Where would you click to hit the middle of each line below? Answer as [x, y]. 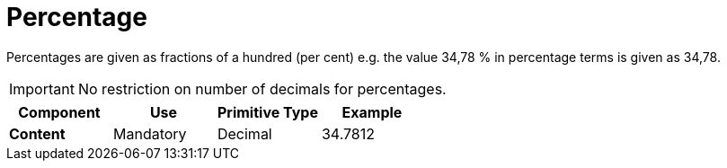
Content [37, 133]
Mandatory [150, 133]
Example [372, 112]
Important [42, 88]
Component [59, 112]
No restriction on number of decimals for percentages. [262, 88]
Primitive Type [267, 112]
